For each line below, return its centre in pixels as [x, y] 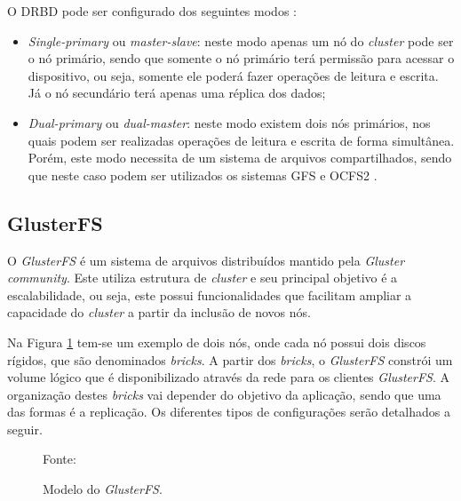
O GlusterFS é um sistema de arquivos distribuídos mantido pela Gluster [206, 260]
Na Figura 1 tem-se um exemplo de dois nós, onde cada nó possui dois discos [217, 342]
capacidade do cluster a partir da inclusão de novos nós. [159, 312]
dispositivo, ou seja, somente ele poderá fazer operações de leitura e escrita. [233, 75]
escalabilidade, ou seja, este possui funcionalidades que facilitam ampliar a [210, 294]
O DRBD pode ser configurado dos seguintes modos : [152, 11]
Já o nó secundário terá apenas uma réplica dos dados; [177, 93]
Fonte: [60, 459]
